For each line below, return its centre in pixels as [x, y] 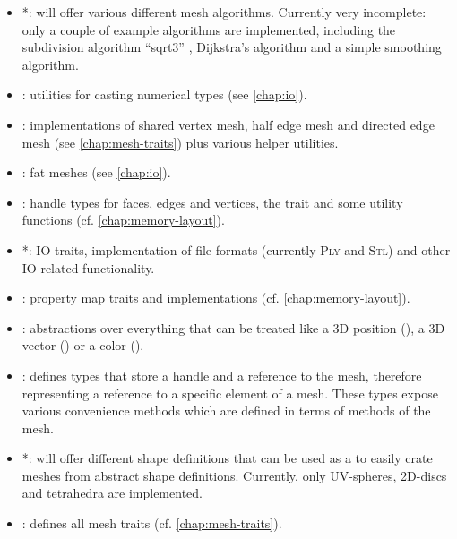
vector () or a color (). [83, 345]
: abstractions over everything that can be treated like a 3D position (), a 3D [233, 327]
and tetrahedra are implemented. [112, 493]
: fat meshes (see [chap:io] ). [96, 172]
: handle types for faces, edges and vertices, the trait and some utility [212, 202]
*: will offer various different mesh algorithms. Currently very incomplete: [224, 12]
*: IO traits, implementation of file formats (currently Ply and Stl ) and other [236, 249]
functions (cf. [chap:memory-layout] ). [123, 220]
